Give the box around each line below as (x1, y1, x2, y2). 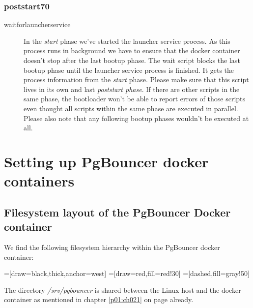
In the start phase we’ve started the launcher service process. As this (24, 35, 230, 46)
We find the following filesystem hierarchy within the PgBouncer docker (4, 242, 220, 252)
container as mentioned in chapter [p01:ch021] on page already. (4, 294, 194, 305)
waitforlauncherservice (4, 19, 71, 30)
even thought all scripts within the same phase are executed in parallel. (24, 103, 238, 113)
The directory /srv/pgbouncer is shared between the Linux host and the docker (4, 284, 241, 295)
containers (4, 171, 75, 191)
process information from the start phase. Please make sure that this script (24, 74, 249, 85)
